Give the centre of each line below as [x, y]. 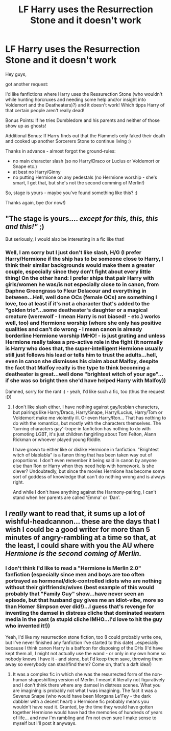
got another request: [27, 84]
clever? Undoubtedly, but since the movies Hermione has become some [88, 471]
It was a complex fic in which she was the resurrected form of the [82, 674]
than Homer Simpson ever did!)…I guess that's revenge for [80, 607]
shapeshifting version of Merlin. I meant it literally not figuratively [96, 679]
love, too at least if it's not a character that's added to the [78, 303]
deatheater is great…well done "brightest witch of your [75, 374]
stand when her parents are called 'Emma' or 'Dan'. [67, 497]
